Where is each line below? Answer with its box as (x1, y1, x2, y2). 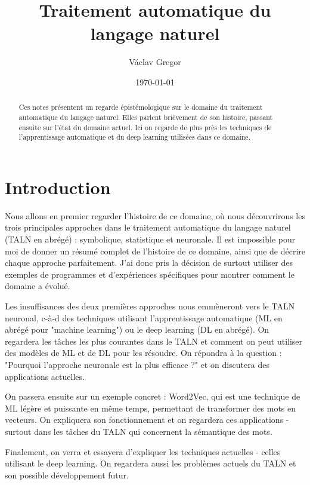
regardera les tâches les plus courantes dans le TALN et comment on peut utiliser (5, 334, 303, 347)
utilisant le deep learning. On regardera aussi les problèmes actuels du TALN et (5, 457, 296, 469)
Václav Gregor (129, 56, 181, 68)
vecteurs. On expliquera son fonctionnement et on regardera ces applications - (5, 413, 289, 426)
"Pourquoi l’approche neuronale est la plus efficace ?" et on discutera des (5, 358, 269, 370)
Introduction (5, 174, 111, 199)
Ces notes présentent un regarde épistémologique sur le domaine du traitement (18, 102, 263, 112)
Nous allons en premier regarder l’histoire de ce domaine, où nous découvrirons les (5, 209, 305, 222)
